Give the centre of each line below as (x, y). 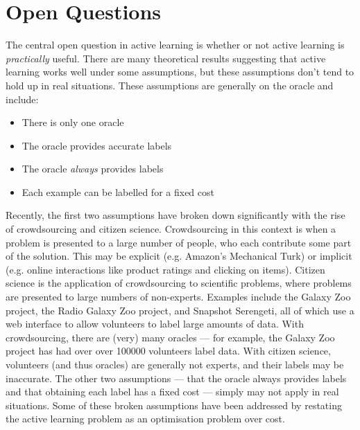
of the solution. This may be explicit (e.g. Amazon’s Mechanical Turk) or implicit (179, 256)
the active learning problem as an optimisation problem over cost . (145, 419)
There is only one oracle (73, 122)
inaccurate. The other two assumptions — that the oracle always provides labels (176, 378)
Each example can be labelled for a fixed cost (118, 191)
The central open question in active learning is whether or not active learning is (175, 45)
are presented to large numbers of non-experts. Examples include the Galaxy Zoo (178, 297)
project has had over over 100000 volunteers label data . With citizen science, (168, 351)
